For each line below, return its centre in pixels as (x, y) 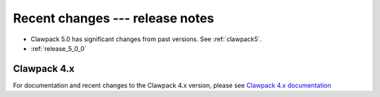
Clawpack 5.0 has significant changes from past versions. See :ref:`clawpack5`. (146, 39)
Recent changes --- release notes (114, 18)
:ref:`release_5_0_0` (59, 48)
